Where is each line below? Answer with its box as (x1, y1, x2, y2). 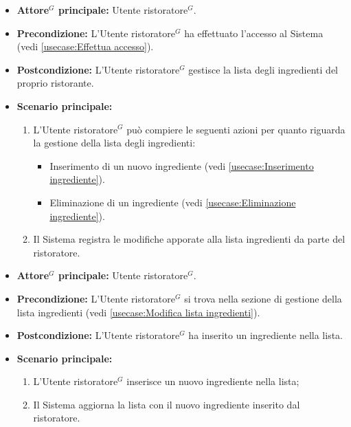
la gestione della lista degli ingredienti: (33, 135, 196, 150)
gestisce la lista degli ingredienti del (188, 62, 339, 76)
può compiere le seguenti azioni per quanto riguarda (126, 122, 346, 136)
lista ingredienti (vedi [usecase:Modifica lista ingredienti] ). (16, 305, 260, 319)
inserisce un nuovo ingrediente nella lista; (126, 374, 299, 388)
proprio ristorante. (16, 76, 94, 90)
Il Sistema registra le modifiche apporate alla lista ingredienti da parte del (33, 232, 346, 246)
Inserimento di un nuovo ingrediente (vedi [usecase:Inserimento (49, 158, 314, 173)
